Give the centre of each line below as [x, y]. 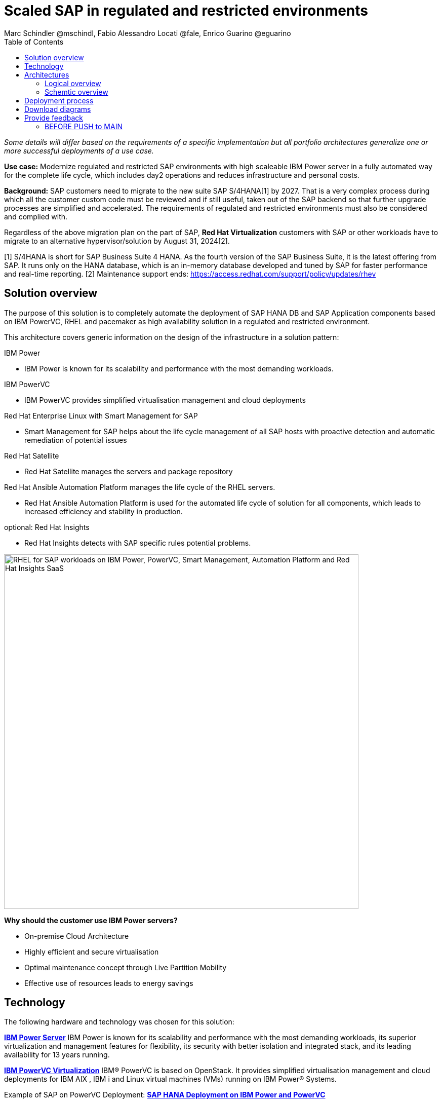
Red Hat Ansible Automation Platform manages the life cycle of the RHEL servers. [140, 487]
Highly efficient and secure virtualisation [92, 952]
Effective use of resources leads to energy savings [109, 983]
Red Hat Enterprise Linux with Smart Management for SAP [101, 415]
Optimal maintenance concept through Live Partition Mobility [126, 967]
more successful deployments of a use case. [79, 150]
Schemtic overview [76, 92]
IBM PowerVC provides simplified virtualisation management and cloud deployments [165, 400]
